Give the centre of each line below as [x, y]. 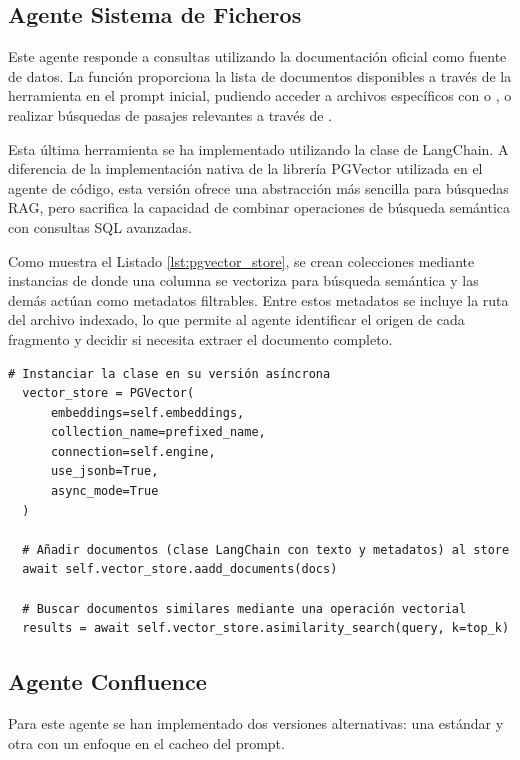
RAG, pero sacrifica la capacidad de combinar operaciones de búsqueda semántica [259, 207]
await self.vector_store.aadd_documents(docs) [180, 569]
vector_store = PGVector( [108, 393]
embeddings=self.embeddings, [147, 412]
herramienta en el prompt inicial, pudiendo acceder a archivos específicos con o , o [260, 95]
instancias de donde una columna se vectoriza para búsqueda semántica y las [243, 280]
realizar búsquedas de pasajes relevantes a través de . [170, 114]
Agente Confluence [107, 681]
